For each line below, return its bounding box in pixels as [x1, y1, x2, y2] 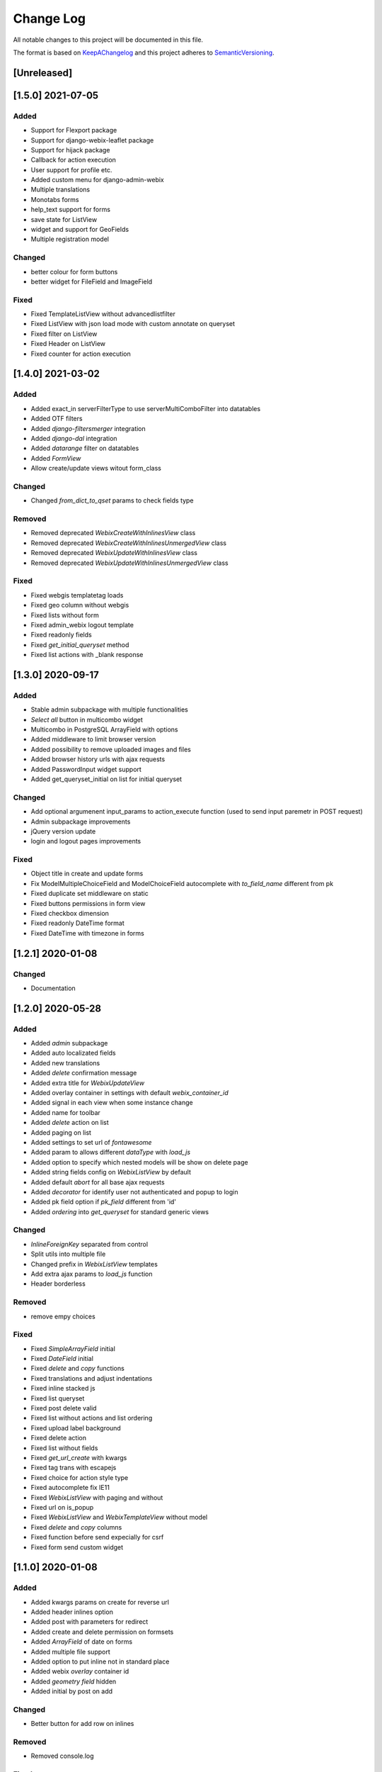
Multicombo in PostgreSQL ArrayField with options [30, 725, 178, 734]
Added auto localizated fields [30, 1049, 116, 1058]
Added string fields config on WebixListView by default [30, 1168, 191, 1177]
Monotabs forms [30, 195, 79, 203]
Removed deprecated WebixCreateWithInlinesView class [30, 529, 196, 537]
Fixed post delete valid [30, 1404, 97, 1413]
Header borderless [30, 1279, 86, 1288]
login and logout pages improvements [30, 837, 141, 846]
